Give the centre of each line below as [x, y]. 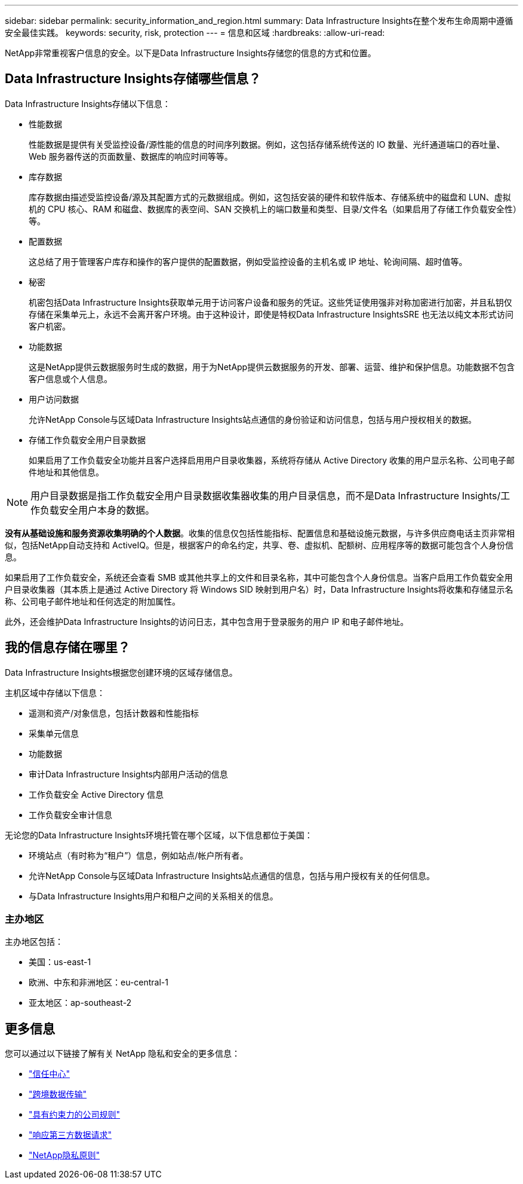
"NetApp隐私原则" [64, 1155]
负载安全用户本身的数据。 [98, 510]
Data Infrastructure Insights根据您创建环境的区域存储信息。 [121, 672]
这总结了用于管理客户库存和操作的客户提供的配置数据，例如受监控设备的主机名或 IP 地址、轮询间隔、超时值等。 [248, 261]
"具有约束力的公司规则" [75, 1115]
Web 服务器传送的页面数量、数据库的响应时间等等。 [131, 156]
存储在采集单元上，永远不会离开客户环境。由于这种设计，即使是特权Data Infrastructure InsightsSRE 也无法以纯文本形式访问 [271, 314]
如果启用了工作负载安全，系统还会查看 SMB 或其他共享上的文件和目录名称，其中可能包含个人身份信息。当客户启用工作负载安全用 [259, 577]
